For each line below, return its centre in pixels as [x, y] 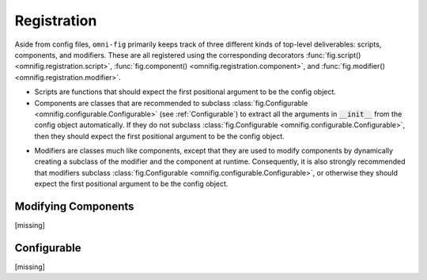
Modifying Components [74, 207]
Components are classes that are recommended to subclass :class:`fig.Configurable [171, 103]
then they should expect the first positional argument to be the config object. [159, 136]
